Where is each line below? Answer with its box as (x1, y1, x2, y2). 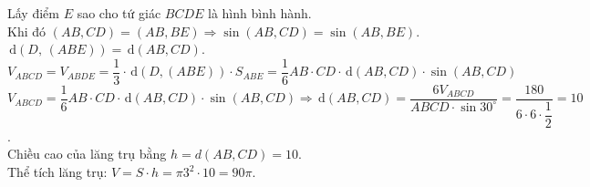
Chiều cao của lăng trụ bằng (7, 144, 167, 163)
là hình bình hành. (208, 4, 312, 22)
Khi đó (7, 21, 47, 40)
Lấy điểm (7, 4, 59, 22)
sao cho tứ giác (77, 4, 161, 22)
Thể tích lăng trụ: (7, 162, 108, 181)
